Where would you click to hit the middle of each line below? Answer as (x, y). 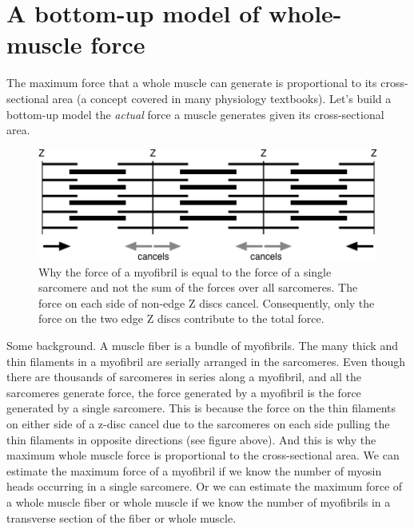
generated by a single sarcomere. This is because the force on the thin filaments (201, 408)
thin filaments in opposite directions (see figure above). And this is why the (191, 439)
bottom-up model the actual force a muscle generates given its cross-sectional (195, 114)
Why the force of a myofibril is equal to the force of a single (185, 271)
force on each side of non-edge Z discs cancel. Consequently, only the (207, 302)
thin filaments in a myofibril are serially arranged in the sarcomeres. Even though (206, 361)
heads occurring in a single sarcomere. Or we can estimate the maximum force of (205, 486)
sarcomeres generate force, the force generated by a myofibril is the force (184, 392)
